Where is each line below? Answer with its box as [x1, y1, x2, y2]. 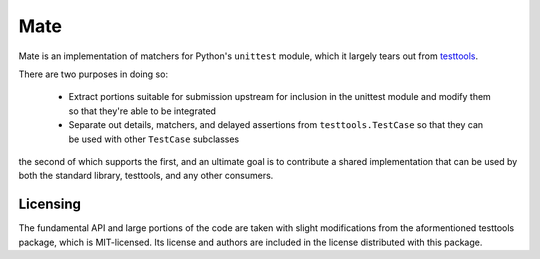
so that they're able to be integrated [68, 105, 217, 117]
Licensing [18, 196, 82, 213]
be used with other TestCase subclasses [68, 133, 240, 145]
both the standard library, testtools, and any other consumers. [18, 170, 274, 182]
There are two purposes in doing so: [18, 68, 169, 80]
